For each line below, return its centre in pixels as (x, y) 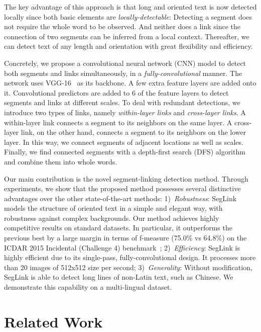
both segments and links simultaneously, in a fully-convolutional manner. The (123, 73)
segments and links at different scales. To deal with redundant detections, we (122, 102)
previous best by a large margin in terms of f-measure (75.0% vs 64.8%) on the (125, 238)
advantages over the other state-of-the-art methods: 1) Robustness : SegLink (120, 198)
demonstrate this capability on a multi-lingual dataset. (88, 287)
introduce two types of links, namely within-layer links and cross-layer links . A (125, 112)
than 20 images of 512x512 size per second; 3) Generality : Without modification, (128, 267)
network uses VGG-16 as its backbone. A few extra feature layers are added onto (130, 83)
